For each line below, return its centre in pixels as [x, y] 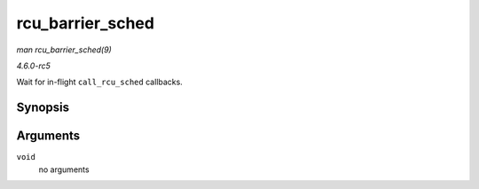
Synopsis [43, 108]
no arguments [64, 169]
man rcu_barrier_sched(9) [64, 50]
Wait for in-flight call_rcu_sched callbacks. [100, 82]
